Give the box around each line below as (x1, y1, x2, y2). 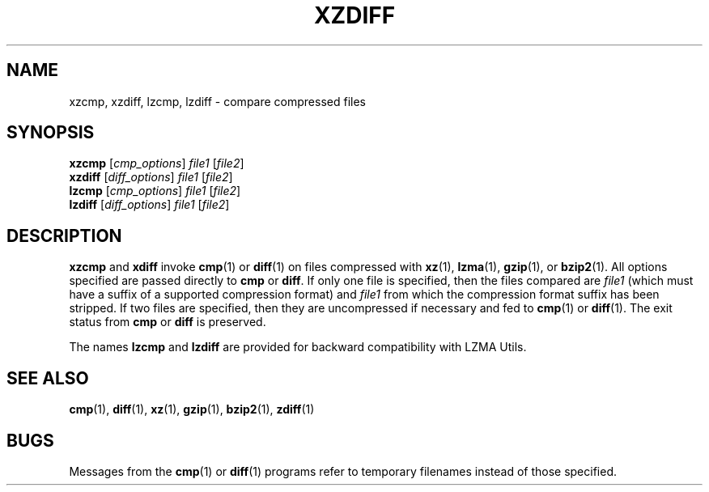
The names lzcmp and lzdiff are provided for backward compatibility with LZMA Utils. (69, 340, 527, 354)
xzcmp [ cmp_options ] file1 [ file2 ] (69, 156, 244, 171)
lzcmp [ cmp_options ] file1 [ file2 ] (69, 184, 241, 198)
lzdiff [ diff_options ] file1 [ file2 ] (69, 197, 230, 212)
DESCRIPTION (6, 225, 122, 246)
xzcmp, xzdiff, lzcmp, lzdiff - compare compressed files (69, 94, 366, 108)
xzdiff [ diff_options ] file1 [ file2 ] (69, 170, 233, 184)
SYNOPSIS (6, 122, 95, 143)
